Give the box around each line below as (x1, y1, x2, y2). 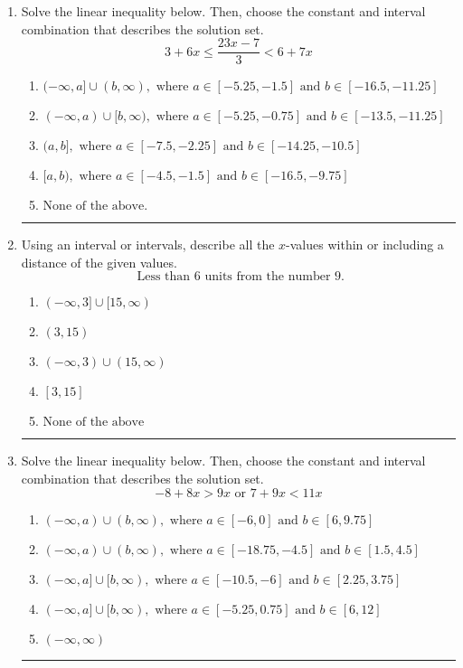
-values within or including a (286, 235, 444, 254)
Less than (137, 270, 191, 284)
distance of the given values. (21, 252, 177, 271)
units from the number (204, 270, 331, 284)
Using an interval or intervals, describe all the (21, 235, 275, 254)
